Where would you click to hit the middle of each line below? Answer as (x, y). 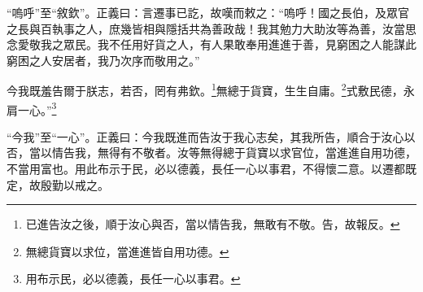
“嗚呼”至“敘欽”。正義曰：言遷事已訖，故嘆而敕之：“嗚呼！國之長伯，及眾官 (208, 12)
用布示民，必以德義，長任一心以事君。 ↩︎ (133, 279)
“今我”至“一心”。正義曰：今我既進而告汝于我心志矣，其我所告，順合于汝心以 (211, 136)
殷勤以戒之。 (74, 184)
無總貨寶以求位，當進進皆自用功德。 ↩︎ (127, 251)
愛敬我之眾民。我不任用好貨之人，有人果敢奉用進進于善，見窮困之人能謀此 (217, 44)
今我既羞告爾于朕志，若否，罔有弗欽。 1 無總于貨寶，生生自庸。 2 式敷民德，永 (211, 89)
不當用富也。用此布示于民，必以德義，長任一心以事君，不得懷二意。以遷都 (206, 169)
